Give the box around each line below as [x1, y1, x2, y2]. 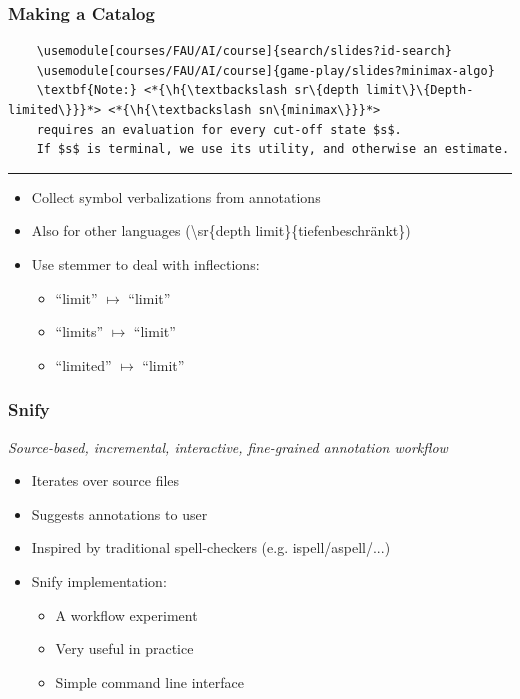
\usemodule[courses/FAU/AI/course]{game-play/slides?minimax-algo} [36, 63, 495, 78]
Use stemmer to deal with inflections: [31, 253, 260, 274]
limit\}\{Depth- [365, 83, 474, 98]
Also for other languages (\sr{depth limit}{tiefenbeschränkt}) [31, 220, 411, 241]
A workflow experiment [55, 604, 198, 625]
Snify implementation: [31, 570, 167, 591]
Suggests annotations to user [31, 503, 208, 524]
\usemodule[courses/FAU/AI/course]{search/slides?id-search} [36, 44, 452, 59]
